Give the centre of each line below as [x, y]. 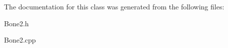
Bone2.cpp [20, 40]
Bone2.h [16, 23]
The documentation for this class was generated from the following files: [114, 6]
